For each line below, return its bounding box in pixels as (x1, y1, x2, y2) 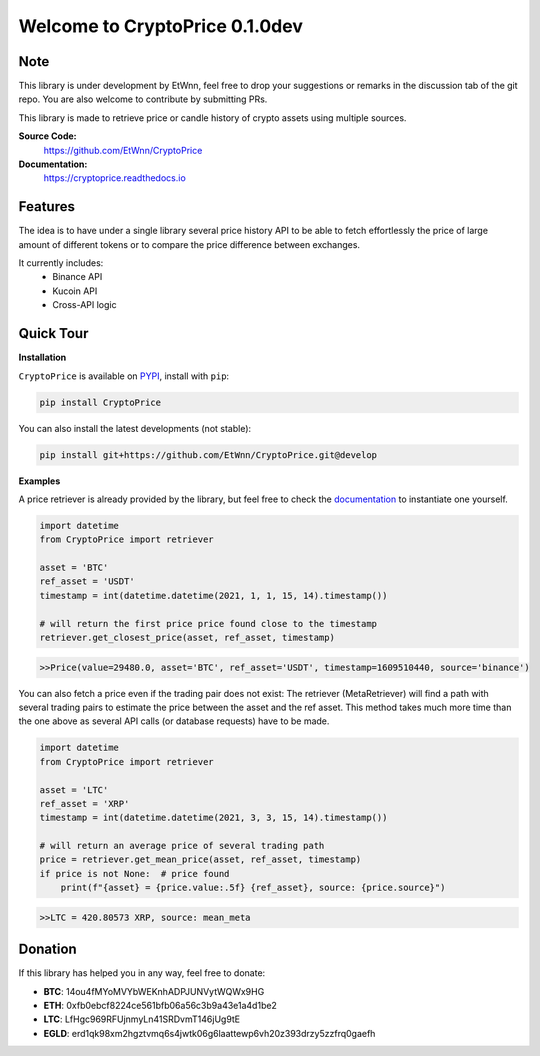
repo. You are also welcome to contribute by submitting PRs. (18, 93, 268, 105)
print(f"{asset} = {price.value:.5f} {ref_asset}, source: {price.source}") (60, 882, 446, 894)
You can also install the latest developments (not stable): (18, 422, 252, 434)
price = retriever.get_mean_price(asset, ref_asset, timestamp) (39, 854, 362, 865)
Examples (18, 475, 61, 487)
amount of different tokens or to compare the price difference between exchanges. (18, 238, 360, 250)
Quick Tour (18, 325, 89, 342)
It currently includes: (18, 257, 104, 269)
